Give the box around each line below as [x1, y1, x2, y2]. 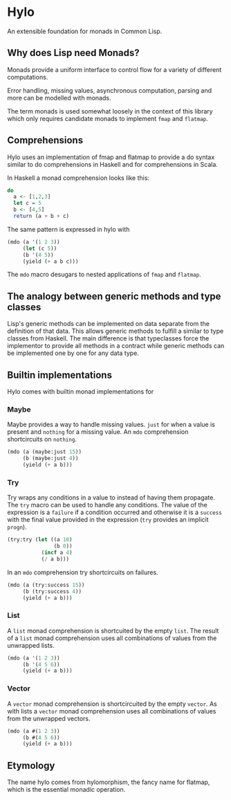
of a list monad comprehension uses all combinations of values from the [7, 634, 217, 642]
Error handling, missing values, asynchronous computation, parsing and [7, 86, 212, 94]
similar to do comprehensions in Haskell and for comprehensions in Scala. [7, 160, 218, 168]
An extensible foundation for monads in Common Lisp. [7, 27, 163, 35]
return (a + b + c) [13, 212, 70, 220]
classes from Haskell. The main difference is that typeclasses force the [7, 334, 210, 343]
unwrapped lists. [7, 641, 55, 649]
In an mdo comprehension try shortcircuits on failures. [7, 568, 158, 576]
